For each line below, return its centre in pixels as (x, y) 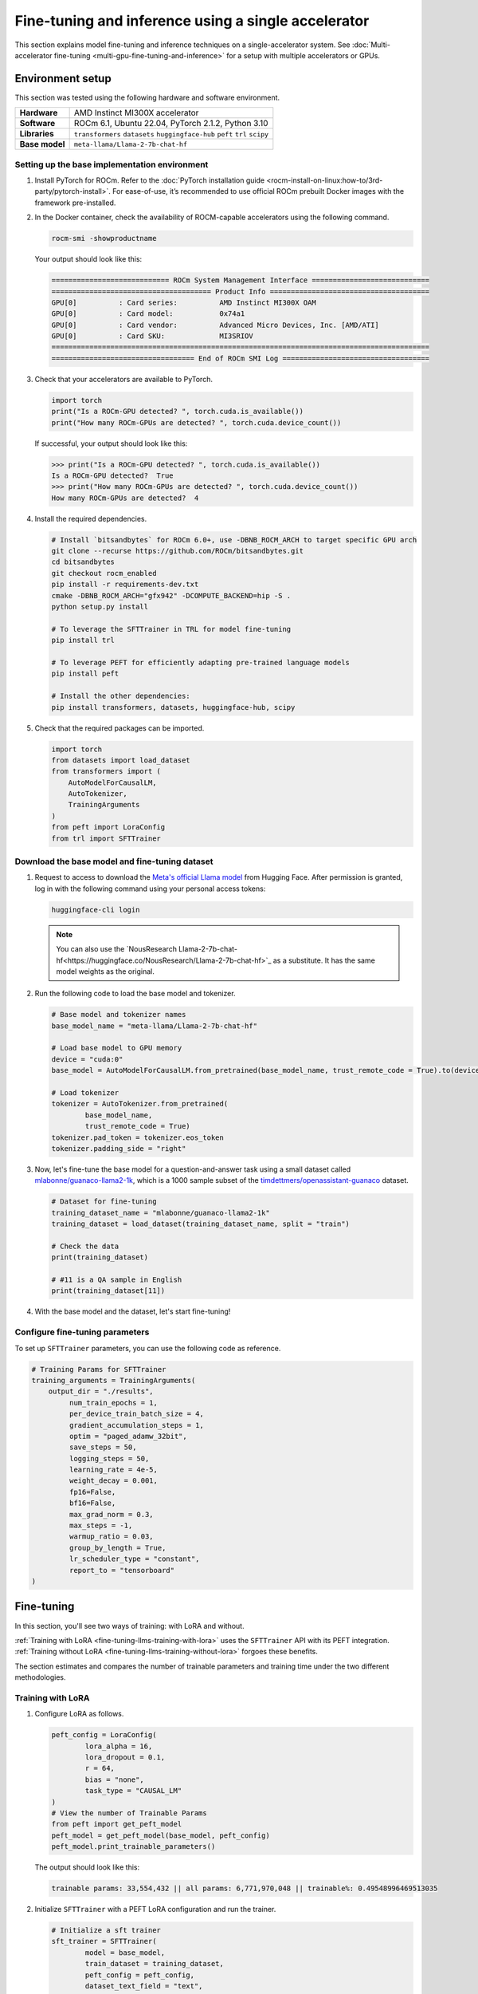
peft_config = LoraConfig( (104, 1735)
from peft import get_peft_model (117, 1824)
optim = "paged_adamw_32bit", (128, 1436)
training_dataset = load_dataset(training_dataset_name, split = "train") (201, 1224)
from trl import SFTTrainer (106, 838)
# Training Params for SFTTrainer (99, 1369)
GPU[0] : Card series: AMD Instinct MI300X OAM (184, 302)
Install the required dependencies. (91, 518)
